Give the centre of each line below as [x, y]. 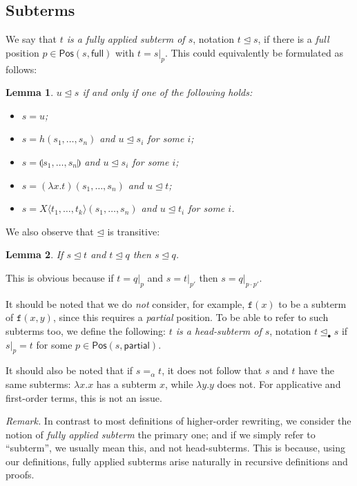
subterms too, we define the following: [86, 330]
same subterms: [38, 383]
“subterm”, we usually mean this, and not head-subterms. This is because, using [175, 448]
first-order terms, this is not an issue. [84, 397]
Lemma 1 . [30, 92]
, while [179, 383]
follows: [21, 69]
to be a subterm [312, 303]
